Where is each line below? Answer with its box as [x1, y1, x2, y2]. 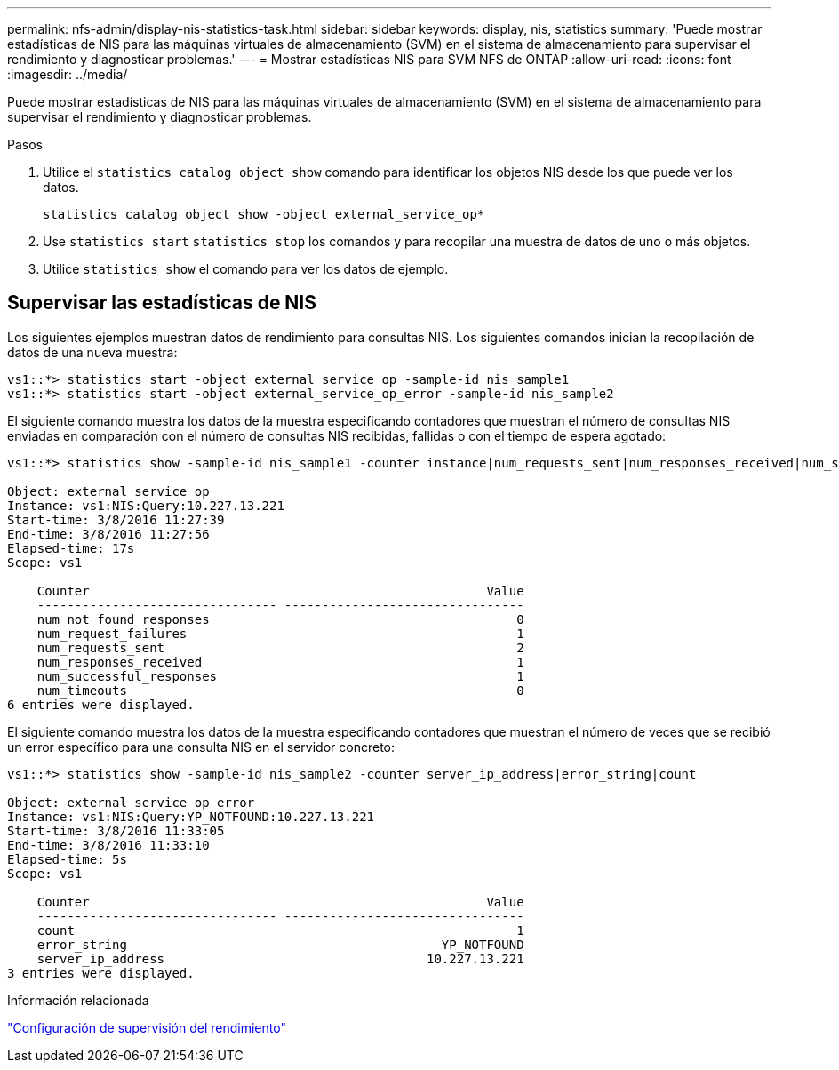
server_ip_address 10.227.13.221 [36, 951, 524, 966]
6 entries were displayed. [7, 697, 195, 712]
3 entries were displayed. [7, 965, 195, 980]
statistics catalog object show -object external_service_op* [43, 207, 485, 221]
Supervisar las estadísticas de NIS [7, 291, 317, 315]
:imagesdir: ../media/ [7, 67, 128, 82]
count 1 [36, 922, 524, 938]
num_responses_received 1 [36, 654, 524, 669]
